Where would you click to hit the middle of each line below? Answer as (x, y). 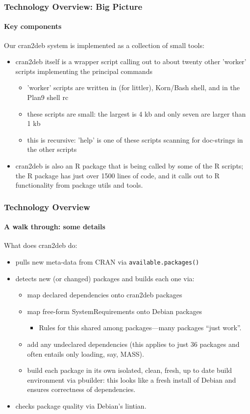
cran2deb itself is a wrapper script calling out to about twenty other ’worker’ (131, 61)
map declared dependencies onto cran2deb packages (105, 295)
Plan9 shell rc (48, 97)
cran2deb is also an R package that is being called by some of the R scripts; (129, 165)
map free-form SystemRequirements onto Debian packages (115, 311)
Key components (33, 26)
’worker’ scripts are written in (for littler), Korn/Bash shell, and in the (133, 87)
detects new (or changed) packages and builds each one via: (105, 278)
